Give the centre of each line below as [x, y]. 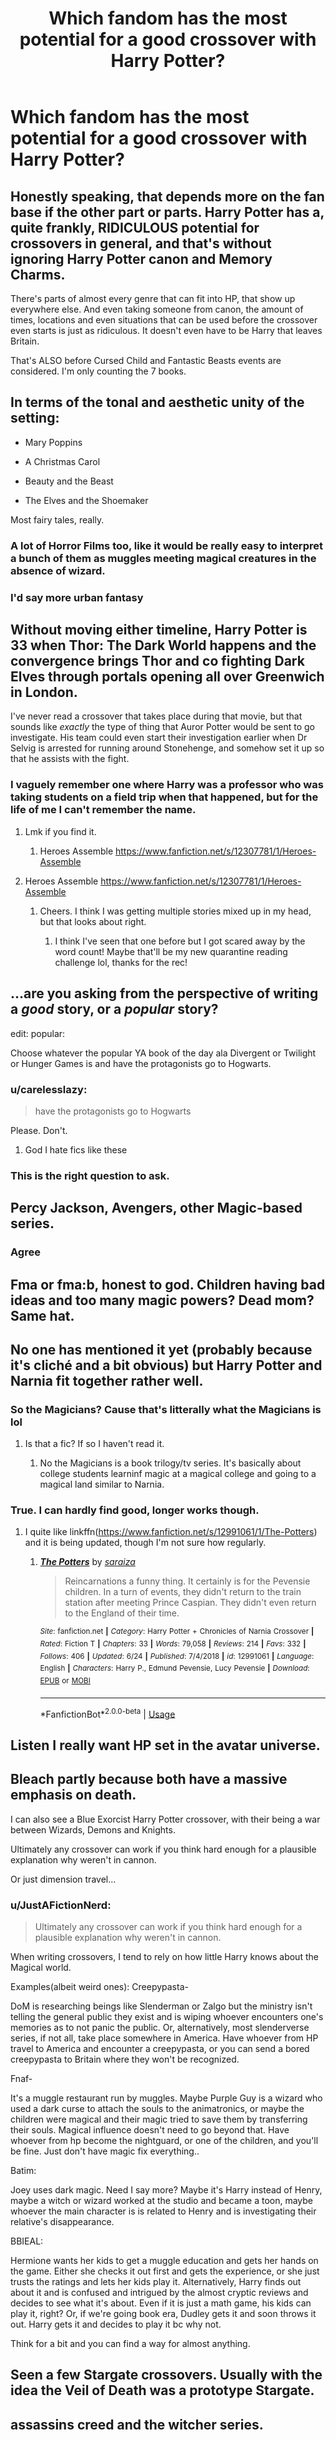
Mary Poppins [53, 442]
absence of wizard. [58, 570]
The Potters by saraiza [87, 1562]
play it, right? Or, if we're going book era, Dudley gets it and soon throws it [163, 2313]
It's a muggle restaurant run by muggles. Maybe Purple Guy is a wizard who [166, 2098]
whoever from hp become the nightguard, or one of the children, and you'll [164, 2140]
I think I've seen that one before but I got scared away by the [180, 941]
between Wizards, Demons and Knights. [93, 1829]
